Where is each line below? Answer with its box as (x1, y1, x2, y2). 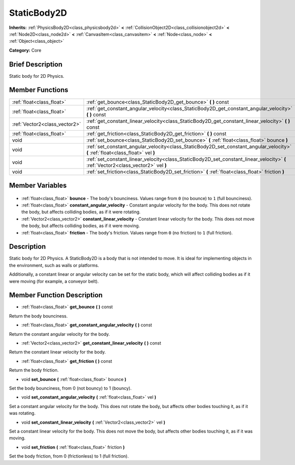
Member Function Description (9, 291, 103, 299)
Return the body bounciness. (9, 313, 68, 319)
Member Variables (9, 181, 67, 189)
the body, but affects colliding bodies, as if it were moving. (21, 223, 140, 229)
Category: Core (9, 47, 42, 53)
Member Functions (9, 86, 68, 94)
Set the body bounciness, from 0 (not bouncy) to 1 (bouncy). (9, 385, 132, 391)
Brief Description (9, 60, 62, 68)
